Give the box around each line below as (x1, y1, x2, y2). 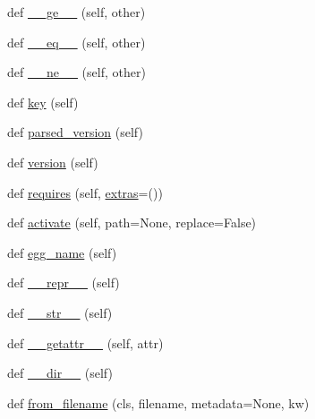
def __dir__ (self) (7, 363, 113, 382)
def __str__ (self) (7, 303, 113, 321)
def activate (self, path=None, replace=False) (7, 213, 257, 232)
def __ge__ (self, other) (7, 3, 146, 21)
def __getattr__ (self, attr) (7, 333, 164, 352)
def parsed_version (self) (7, 123, 143, 141)
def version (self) (7, 152, 98, 171)
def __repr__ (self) (7, 273, 120, 292)
